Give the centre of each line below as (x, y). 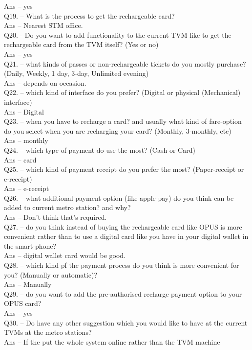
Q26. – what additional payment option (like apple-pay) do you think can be (119, 198)
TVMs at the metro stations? (48, 332)
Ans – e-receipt (27, 188)
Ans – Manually (28, 284)
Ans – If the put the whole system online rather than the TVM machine (112, 341)
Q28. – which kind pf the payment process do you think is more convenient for (122, 265)
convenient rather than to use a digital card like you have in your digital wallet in (126, 236)
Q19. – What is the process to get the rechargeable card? (89, 15)
